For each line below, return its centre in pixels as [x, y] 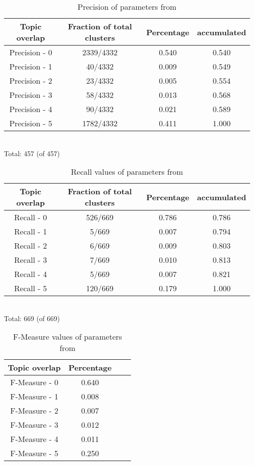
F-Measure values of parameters [67, 337]
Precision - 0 [31, 52]
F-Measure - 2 [34, 411]
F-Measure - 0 [34, 382]
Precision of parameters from [127, 7]
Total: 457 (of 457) [32, 153]
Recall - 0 [31, 217]
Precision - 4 [31, 109]
